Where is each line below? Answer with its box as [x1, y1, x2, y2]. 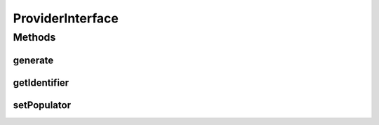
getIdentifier [13, 77, 69, 88]
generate [13, 54, 54, 66]
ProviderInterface [13, 11, 119, 26]
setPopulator [13, 99, 72, 111]
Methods [13, 31, 56, 44]
